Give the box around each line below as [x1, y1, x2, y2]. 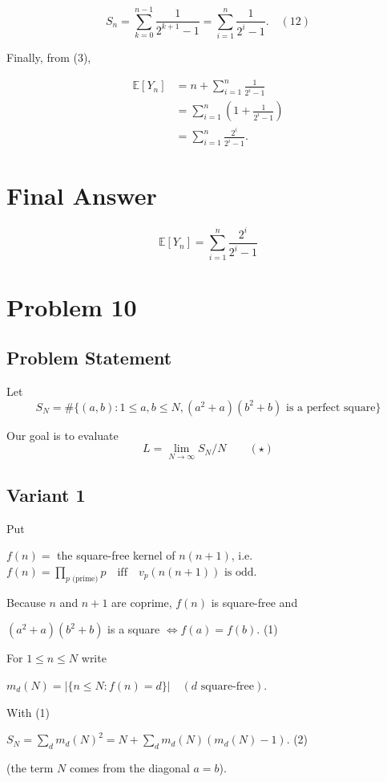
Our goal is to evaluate [6, 426, 119, 443]
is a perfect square [286, 401, 376, 413]
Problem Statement [6, 345, 172, 370]
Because [6, 593, 46, 610]
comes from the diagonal [69, 759, 190, 776]
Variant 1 [6, 482, 86, 507]
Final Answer [6, 179, 157, 212]
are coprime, [111, 593, 172, 610]
